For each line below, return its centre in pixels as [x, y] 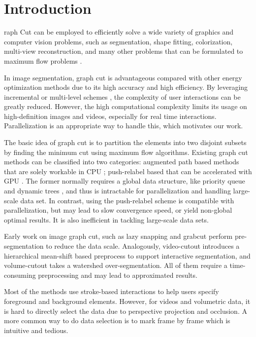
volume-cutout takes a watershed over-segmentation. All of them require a [116, 265]
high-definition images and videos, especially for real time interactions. [110, 116]
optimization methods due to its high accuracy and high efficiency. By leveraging [126, 87]
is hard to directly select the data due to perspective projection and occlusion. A [126, 311]
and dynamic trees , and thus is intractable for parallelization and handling [117, 191]
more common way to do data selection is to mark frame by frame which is [117, 320]
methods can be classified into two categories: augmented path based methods [122, 162]
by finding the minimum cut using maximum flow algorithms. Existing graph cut [126, 152]
